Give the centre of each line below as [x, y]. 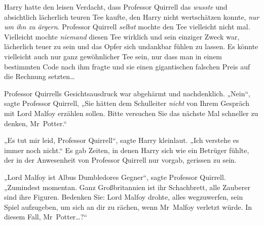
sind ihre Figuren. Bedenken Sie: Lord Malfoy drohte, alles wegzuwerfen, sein [124, 197]
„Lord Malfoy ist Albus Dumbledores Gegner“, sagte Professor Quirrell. [115, 177]
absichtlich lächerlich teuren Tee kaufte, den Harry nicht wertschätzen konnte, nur [132, 16]
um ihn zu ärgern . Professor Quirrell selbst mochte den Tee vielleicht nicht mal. [127, 27]
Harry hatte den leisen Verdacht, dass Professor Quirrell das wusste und [116, 7]
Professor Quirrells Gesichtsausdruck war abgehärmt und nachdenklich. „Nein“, [127, 93]
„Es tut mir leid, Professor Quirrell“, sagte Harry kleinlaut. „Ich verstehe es [122, 140]
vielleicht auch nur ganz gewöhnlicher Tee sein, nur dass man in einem [113, 56]
